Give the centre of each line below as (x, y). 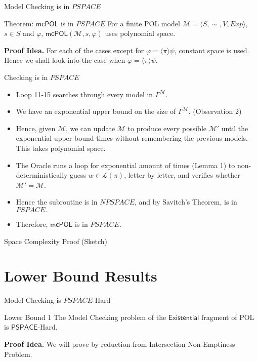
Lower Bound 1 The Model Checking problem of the (85, 317)
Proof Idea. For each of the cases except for (74, 50)
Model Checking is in (37, 6)
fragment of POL (228, 317)
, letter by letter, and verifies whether (182, 175)
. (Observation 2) (215, 111)
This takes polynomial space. (61, 148)
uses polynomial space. (140, 33)
